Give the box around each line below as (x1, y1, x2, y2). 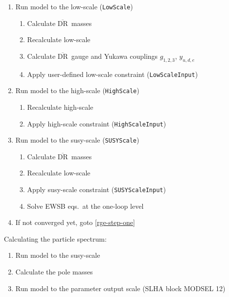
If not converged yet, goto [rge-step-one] (15, 217, 135, 227)
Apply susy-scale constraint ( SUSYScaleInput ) (27, 184, 166, 195)
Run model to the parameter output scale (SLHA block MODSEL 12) (15, 283, 226, 293)
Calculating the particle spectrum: (4, 233, 107, 244)
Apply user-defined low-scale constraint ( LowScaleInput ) (27, 69, 198, 79)
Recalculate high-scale (27, 101, 93, 112)
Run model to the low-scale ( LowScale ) (15, 1, 133, 11)
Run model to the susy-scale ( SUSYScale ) (15, 135, 139, 145)
